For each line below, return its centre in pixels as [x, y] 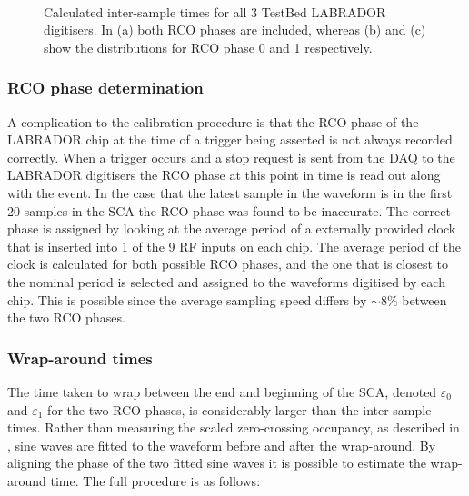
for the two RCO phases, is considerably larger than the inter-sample [239, 409]
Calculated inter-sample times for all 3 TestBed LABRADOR [215, 11]
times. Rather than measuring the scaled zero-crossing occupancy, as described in [234, 427]
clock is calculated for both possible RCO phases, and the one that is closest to [228, 264]
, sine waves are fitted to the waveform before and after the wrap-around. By [222, 445]
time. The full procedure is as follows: [155, 480]
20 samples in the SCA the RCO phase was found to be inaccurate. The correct [229, 210]
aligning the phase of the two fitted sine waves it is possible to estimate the [217, 463]
